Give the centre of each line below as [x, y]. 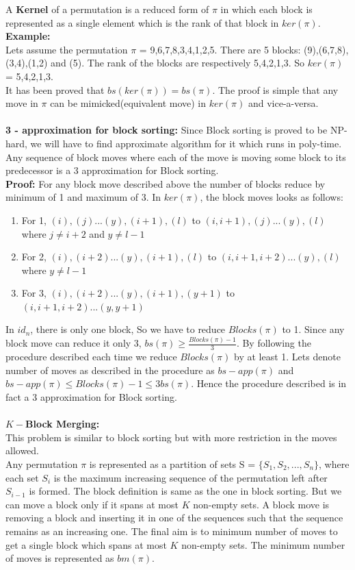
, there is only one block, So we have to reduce [128, 329]
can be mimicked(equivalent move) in [128, 103]
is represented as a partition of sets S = [172, 463]
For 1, [34, 220]
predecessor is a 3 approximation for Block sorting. [112, 170]
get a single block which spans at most [86, 544]
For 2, [34, 257]
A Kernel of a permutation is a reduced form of [107, 9]
